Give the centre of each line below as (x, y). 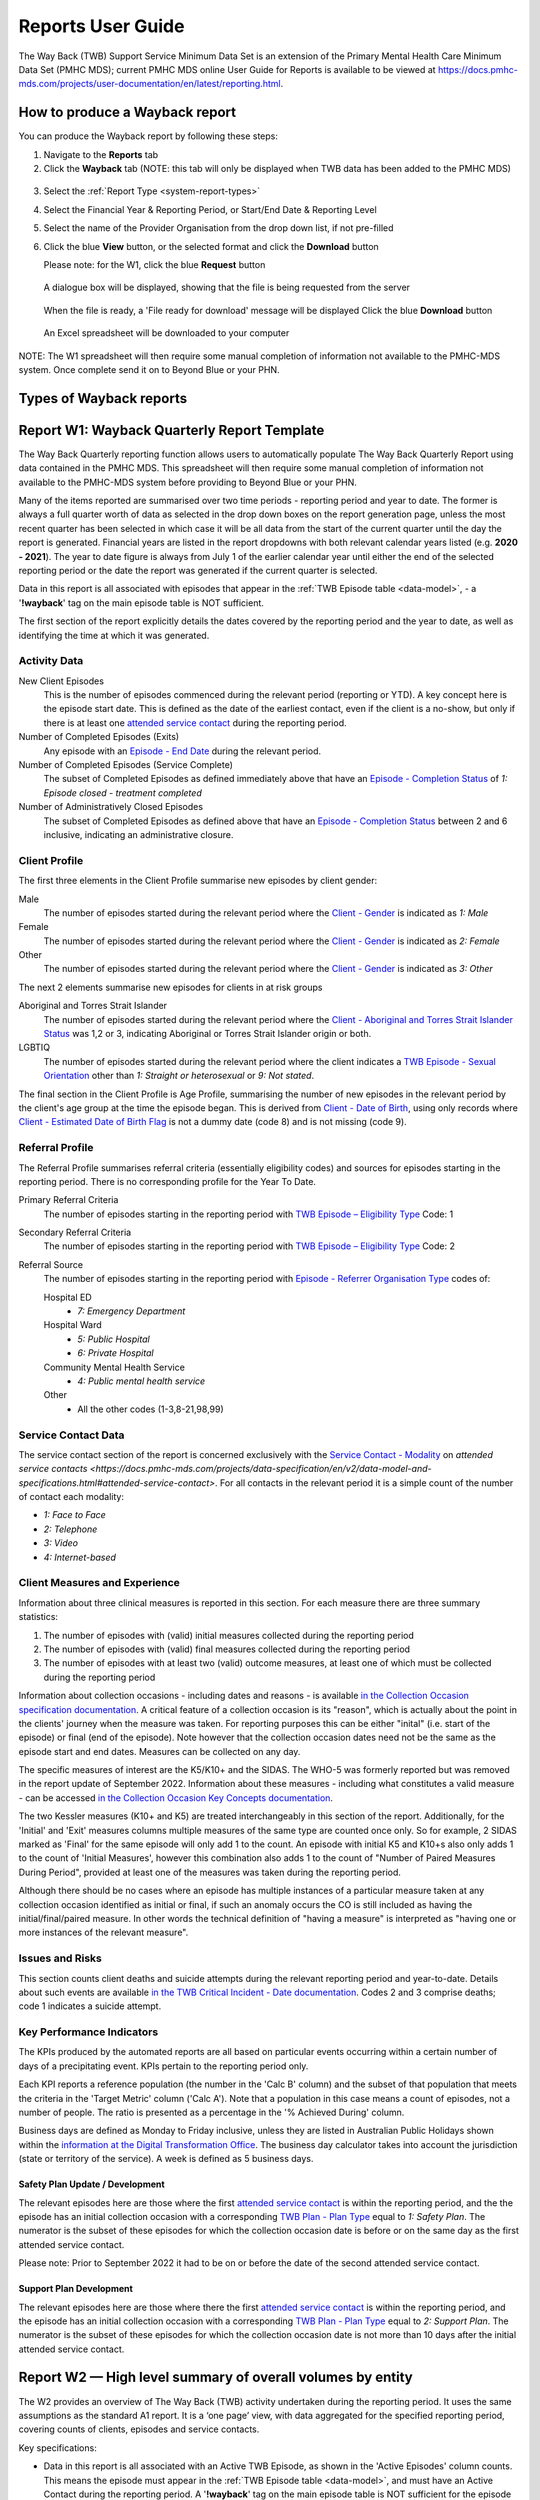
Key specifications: (57, 2447)
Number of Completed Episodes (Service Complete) (126, 765)
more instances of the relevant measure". (103, 1932)
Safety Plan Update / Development (91, 2184)
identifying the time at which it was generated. (114, 635)
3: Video (61, 1543)
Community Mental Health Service (114, 1367)
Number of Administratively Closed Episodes (111, 807)
